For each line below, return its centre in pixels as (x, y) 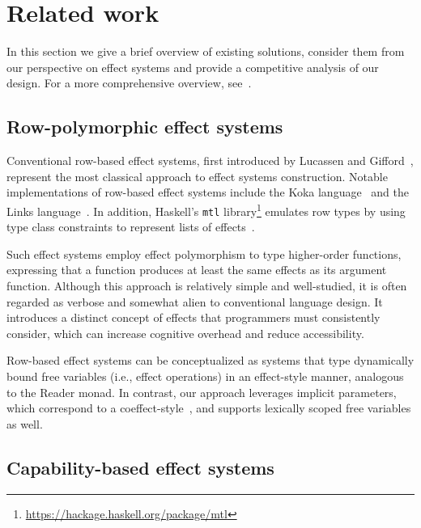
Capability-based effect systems (140, 467)
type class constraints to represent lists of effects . (131, 227)
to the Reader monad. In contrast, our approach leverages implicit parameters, (202, 392)
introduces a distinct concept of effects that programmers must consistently (193, 317)
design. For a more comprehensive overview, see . (129, 83)
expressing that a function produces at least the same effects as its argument (197, 270)
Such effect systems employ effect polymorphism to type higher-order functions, (204, 253)
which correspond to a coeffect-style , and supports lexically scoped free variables (209, 408)
